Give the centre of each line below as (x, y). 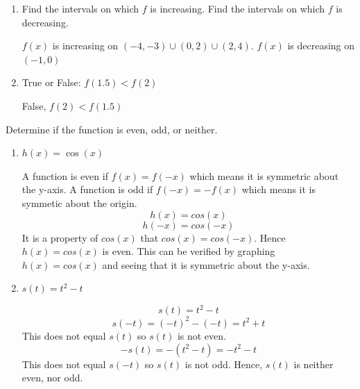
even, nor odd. (52, 378)
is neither (314, 364)
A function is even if (65, 175)
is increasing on (85, 45)
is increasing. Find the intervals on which (238, 8)
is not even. (202, 335)
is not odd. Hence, (224, 364)
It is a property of (60, 237)
